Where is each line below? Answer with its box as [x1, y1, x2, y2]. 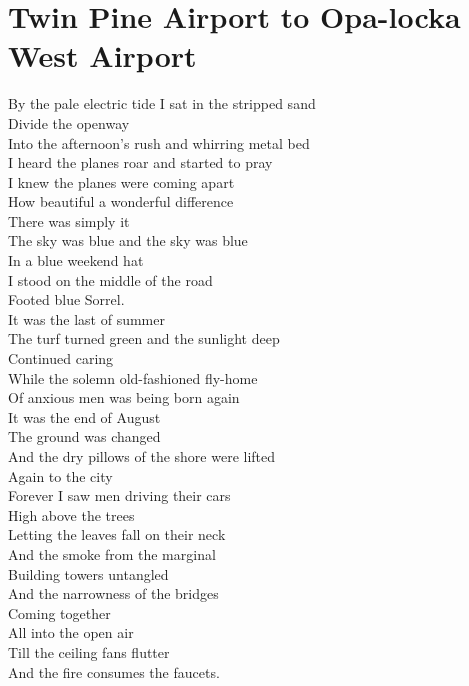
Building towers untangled [8, 563, 169, 584]
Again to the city [8, 465, 113, 486]
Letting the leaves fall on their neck [8, 524, 226, 545]
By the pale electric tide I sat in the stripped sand [8, 93, 316, 114]
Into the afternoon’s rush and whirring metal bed [8, 132, 310, 153]
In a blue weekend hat [8, 250, 144, 271]
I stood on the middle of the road [8, 269, 213, 290]
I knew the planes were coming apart [8, 171, 235, 192]
